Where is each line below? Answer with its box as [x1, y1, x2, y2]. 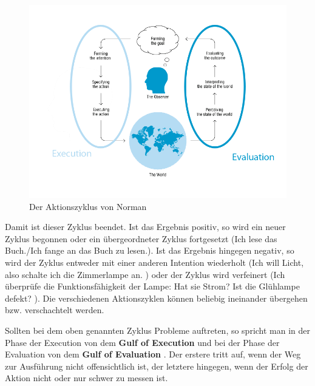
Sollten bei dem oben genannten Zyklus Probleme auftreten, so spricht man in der [5, 323, 311, 336]
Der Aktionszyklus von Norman [29, 200, 147, 212]
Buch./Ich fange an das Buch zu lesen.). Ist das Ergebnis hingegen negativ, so [5, 244, 294, 257]
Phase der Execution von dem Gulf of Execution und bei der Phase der [5, 336, 280, 348]
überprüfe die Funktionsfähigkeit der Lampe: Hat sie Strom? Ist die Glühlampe [5, 280, 300, 293]
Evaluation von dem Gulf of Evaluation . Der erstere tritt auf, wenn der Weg [5, 348, 301, 361]
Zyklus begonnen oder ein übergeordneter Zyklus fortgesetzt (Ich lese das [5, 232, 277, 245]
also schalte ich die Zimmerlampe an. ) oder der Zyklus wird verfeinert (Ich [5, 268, 285, 280]
